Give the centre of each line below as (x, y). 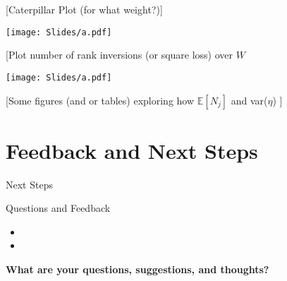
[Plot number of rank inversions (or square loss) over (120, 55)
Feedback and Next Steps (132, 150)
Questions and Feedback (58, 208)
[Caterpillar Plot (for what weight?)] (84, 9)
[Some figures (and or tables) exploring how (100, 100)
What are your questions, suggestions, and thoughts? (138, 269)
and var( (249, 100)
